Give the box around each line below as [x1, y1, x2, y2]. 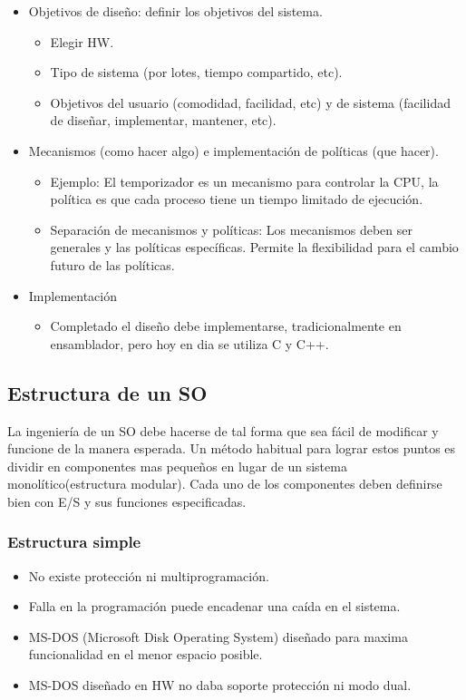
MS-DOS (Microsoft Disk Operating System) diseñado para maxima [28, 627, 408, 646]
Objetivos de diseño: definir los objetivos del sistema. [28, 2, 323, 20]
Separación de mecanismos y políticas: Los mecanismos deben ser [50, 219, 413, 238]
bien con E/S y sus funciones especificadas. [7, 491, 247, 510]
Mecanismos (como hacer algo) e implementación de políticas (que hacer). [28, 141, 439, 160]
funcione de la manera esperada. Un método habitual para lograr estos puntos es [7, 439, 456, 458]
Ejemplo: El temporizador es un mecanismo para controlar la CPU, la [50, 171, 439, 190]
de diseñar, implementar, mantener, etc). [50, 111, 277, 130]
